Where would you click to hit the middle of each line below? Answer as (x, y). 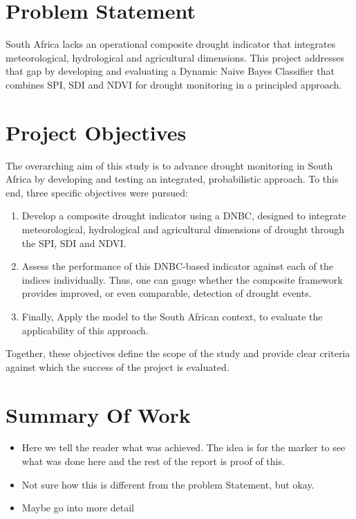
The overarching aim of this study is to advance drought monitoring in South (169, 165)
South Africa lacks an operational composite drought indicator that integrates (171, 44)
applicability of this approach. (85, 330)
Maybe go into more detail (78, 508)
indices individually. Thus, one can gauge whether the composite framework (182, 279)
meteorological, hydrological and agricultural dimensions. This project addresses (175, 57)
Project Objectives (96, 132)
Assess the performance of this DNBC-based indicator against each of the (177, 266)
